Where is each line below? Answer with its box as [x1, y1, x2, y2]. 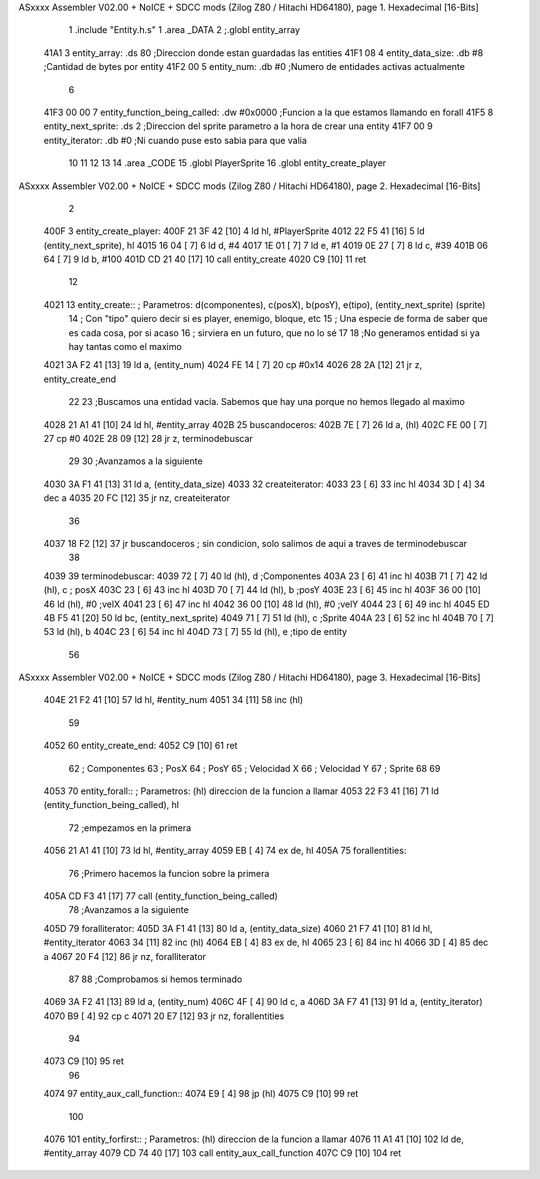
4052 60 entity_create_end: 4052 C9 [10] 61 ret [43, 740, 238, 752]
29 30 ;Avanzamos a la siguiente [68, 455, 204, 467]
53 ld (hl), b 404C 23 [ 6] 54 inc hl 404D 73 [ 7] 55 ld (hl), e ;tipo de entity [43, 626, 348, 638]
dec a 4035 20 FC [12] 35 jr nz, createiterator [43, 492, 230, 504]
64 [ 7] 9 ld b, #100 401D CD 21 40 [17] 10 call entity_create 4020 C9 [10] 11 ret [43, 253, 367, 265]
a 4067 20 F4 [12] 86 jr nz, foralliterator [43, 950, 207, 962]
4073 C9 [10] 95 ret [43, 1055, 125, 1067]
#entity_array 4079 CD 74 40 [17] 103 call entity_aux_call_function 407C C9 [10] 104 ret [43, 1147, 402, 1159]
